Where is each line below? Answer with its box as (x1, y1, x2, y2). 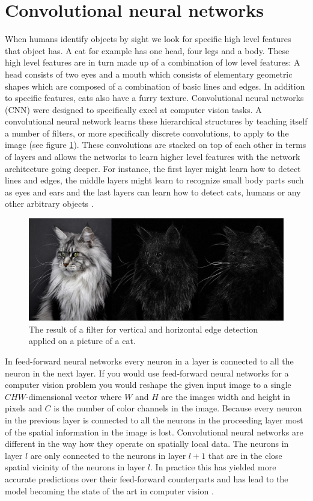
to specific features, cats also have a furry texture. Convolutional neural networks (5, 91, 304, 104)
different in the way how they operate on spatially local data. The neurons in (5, 437, 289, 450)
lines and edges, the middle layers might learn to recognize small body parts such (5, 174, 304, 186)
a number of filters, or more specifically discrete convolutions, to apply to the (5, 126, 289, 139)
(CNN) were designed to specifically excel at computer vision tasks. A (5, 103, 262, 115)
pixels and (5, 402, 42, 414)
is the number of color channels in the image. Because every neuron (53, 402, 302, 414)
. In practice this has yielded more (150, 461, 276, 473)
